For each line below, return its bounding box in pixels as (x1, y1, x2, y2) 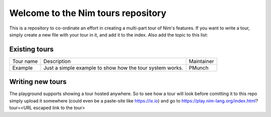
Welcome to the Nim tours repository (9, 7, 167, 18)
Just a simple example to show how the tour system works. (43, 64, 183, 71)
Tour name (12, 57, 38, 64)
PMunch (189, 64, 209, 71)
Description (43, 57, 71, 64)
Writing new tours (9, 77, 67, 86)
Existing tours (9, 45, 54, 53)
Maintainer (189, 57, 214, 64)
